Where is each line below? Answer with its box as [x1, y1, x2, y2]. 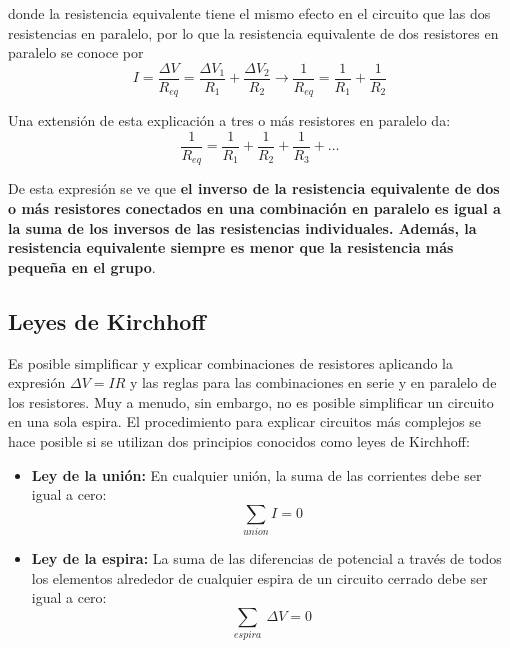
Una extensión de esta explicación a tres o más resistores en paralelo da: [8, 110, 451, 131]
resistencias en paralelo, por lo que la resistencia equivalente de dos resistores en [8, 22, 499, 43]
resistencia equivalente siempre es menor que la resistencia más [8, 237, 454, 258]
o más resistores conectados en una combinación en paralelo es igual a [8, 198, 501, 218]
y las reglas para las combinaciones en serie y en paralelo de [129, 372, 497, 393]
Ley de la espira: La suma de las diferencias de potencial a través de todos [31, 548, 502, 569]
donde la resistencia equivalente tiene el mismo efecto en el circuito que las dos [8, 3, 491, 23]
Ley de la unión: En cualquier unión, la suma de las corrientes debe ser [31, 464, 482, 485]
